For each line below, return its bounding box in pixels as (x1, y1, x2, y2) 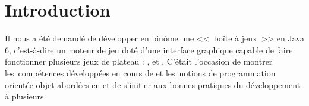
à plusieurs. (5, 90, 46, 102)
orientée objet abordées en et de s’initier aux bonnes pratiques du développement (5, 78, 301, 91)
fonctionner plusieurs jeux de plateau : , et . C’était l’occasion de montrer (5, 55, 273, 68)
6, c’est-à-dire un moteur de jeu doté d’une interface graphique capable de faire (5, 43, 293, 56)
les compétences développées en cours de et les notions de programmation (5, 66, 276, 79)
